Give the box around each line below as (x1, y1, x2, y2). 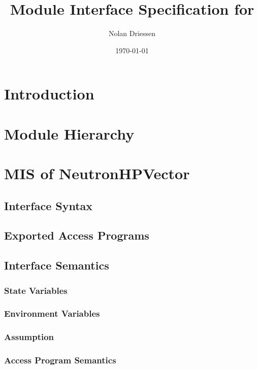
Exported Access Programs (4, 227, 149, 243)
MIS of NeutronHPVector (4, 163, 190, 184)
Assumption (4, 330, 54, 343)
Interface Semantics (4, 257, 109, 273)
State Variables (4, 284, 68, 296)
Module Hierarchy (4, 123, 135, 144)
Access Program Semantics (4, 354, 116, 366)
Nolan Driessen (108, 28, 156, 39)
